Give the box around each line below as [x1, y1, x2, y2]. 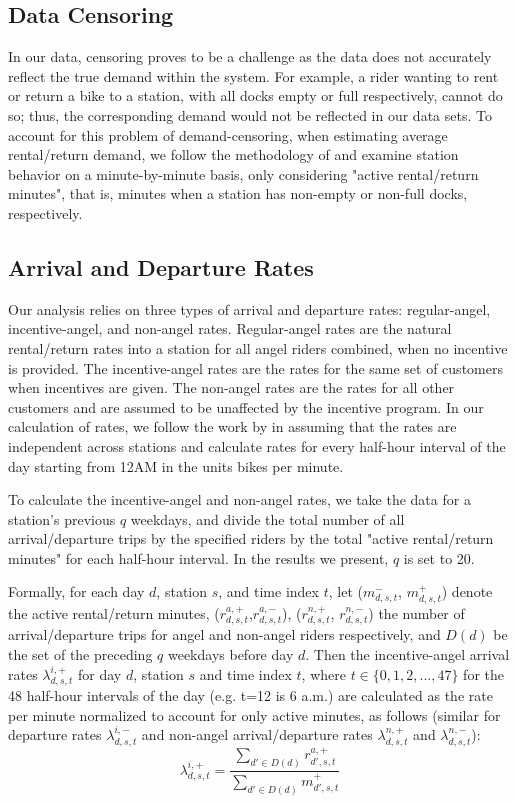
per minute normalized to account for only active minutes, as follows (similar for [8, 704, 501, 725]
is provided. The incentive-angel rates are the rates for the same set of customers [8, 357, 503, 378]
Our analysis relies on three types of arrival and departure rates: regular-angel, [8, 298, 491, 319]
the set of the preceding [8, 643, 153, 664]
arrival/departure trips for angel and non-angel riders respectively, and [8, 624, 441, 645]
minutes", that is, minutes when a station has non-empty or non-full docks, [8, 183, 468, 204]
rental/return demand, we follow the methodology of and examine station [8, 144, 459, 165]
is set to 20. [403, 547, 475, 568]
